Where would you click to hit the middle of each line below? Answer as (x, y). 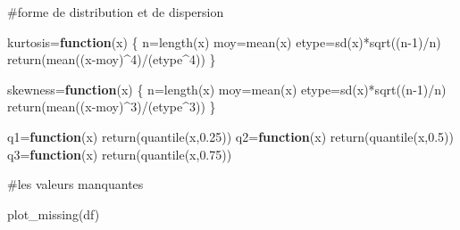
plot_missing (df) (54, 214)
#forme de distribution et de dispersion (116, 12)
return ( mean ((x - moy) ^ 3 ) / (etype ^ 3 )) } (112, 107)
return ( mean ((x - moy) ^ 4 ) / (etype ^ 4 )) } (112, 59)
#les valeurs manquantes (75, 184)
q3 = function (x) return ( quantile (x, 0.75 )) (120, 154)
